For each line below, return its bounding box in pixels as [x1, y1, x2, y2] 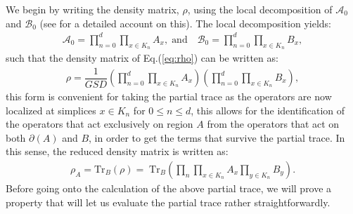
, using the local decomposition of [187, 2, 333, 16]
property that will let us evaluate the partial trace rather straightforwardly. [6, 194, 330, 209]
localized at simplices [6, 102, 96, 117]
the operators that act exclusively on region [6, 116, 193, 131]
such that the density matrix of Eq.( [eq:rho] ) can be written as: [6, 50, 278, 65]
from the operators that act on [207, 116, 340, 131]
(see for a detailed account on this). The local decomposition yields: [39, 15, 331, 30]
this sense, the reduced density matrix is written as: [6, 144, 229, 159]
